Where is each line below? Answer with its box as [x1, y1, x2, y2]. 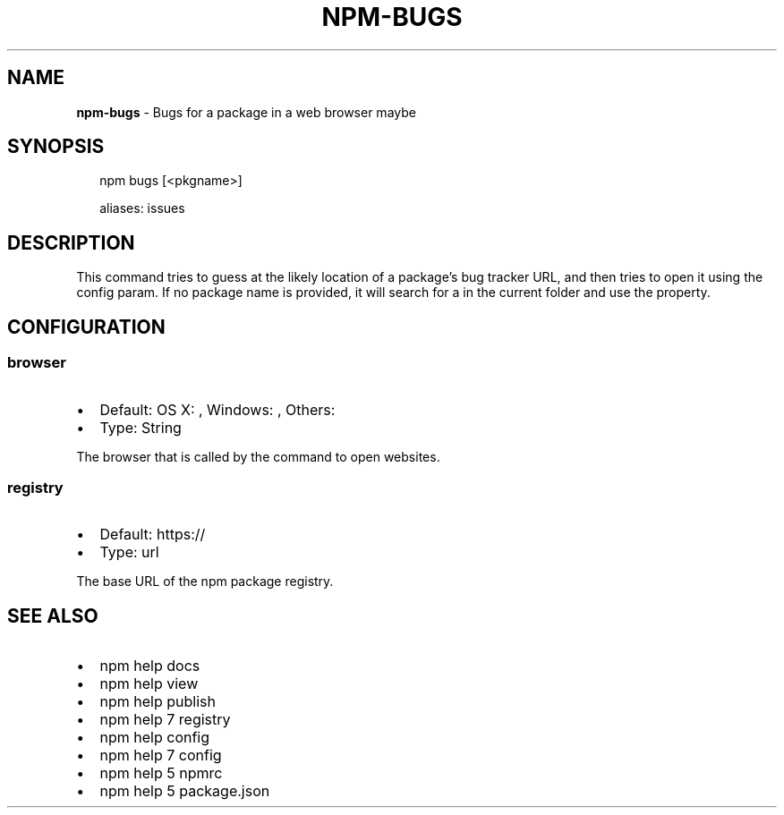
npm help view [99, 675, 199, 693]
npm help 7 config [99, 746, 222, 765]
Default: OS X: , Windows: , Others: [99, 400, 336, 419]
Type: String [99, 418, 182, 437]
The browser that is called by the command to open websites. [76, 448, 440, 464]
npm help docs [99, 657, 200, 675]
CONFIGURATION [7, 315, 166, 338]
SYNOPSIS [7, 135, 105, 158]
